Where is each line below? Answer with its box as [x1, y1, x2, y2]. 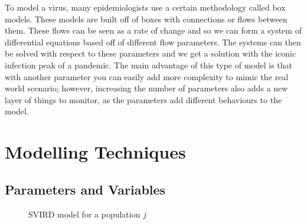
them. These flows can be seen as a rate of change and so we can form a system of [5, 24, 302, 37]
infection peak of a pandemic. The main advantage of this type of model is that [5, 58, 293, 71]
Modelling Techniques [5, 140, 186, 164]
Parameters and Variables [5, 180, 166, 198]
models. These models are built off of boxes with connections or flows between [5, 12, 288, 25]
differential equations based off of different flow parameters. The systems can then [5, 35, 301, 48]
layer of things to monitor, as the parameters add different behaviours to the [5, 93, 282, 106]
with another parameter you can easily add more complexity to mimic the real [5, 70, 289, 83]
